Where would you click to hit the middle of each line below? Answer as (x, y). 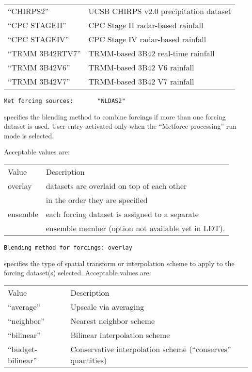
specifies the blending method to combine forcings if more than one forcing (115, 116)
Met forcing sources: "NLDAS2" (65, 101)
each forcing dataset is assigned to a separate (122, 214)
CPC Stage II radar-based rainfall (146, 25)
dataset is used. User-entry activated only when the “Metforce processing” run (120, 126)
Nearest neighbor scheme (113, 321)
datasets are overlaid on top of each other (116, 186)
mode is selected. (29, 135)
